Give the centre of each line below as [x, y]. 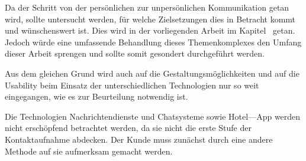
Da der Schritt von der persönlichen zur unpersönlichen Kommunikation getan [147, 7]
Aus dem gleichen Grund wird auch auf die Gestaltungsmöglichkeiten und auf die [152, 73]
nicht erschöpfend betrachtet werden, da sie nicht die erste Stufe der [128, 128]
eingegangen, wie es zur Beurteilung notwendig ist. [96, 96]
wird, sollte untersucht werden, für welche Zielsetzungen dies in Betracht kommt [150, 19]
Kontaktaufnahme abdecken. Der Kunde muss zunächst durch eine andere [139, 139]
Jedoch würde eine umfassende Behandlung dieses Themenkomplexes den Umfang [153, 42]
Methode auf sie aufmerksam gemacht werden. [89, 151]
